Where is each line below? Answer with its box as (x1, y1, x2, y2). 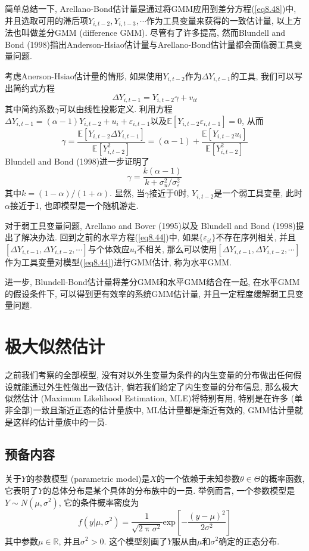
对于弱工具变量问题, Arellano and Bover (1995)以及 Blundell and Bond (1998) (5, 219, 296, 231)
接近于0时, (149, 187, 189, 199)
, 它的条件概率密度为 (58, 496, 139, 508)
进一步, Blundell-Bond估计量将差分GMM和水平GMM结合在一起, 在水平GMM (5, 275, 300, 288)
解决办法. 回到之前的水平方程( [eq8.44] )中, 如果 (21, 231, 199, 243)
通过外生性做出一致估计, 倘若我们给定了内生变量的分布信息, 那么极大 (29, 380, 299, 392)
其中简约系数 (5, 103, 55, 115)
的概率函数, (260, 472, 305, 485)
